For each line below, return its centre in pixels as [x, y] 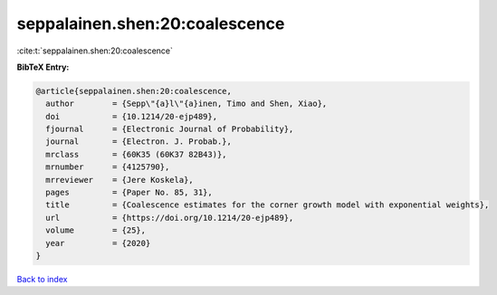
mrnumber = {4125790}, [108, 167]
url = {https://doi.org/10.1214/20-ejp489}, [170, 218]
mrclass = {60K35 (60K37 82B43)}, [136, 154]
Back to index [42, 279]
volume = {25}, [96, 230]
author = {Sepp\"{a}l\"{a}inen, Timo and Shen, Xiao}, [186, 104]
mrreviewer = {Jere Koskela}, [119, 180]
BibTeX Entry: [43, 67]
